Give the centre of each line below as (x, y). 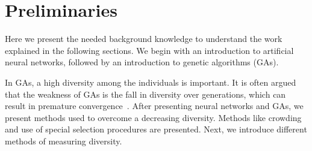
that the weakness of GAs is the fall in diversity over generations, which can (145, 94)
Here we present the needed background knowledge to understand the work (144, 39)
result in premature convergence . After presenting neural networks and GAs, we (154, 106)
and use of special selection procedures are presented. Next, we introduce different (156, 129)
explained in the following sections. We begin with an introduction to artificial (149, 50)
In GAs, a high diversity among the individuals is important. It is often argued (151, 82)
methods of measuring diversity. (64, 141)
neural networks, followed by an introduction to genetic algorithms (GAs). (142, 62)
